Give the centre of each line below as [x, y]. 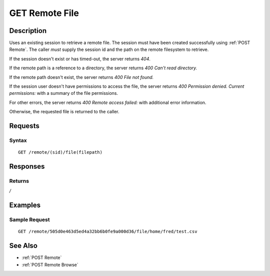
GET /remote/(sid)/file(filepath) [60, 152]
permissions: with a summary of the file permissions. [64, 93]
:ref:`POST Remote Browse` [50, 265]
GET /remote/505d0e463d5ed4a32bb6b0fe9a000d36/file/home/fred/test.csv [108, 232]
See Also [23, 246]
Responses [27, 166]
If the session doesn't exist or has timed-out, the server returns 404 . [80, 59]
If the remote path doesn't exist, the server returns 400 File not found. [81, 77]
